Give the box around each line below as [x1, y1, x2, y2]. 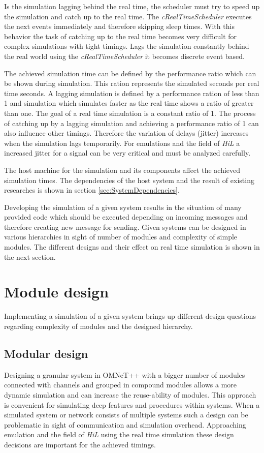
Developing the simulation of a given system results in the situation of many [4, 201, 242, 212]
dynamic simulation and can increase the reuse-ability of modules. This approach [4, 389, 256, 400]
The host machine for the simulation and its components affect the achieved [4, 164, 241, 175]
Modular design [4, 345, 88, 361]
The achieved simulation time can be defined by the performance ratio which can [4, 68, 256, 78]
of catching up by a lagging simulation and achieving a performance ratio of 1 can [4, 117, 259, 128]
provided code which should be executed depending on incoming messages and [4, 212, 248, 222]
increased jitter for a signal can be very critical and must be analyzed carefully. [4, 147, 251, 158]
